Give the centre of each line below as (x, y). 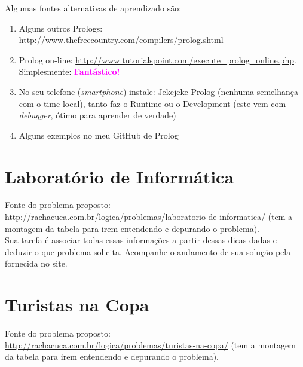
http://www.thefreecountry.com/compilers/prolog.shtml (121, 40)
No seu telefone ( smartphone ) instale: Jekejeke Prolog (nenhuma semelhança (158, 91)
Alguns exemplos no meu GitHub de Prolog (99, 135)
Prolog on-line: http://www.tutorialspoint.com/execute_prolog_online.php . (157, 59)
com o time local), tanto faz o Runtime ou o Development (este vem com (152, 103)
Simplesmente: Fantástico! (69, 71)
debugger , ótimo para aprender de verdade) (97, 115)
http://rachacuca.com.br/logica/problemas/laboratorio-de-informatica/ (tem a (149, 217)
